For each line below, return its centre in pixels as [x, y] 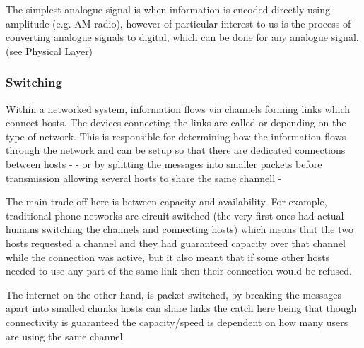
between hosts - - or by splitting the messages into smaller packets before [164, 163]
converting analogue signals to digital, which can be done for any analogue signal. [182, 37]
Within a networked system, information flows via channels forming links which [178, 108]
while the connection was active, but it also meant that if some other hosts [168, 257]
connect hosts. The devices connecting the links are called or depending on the [176, 122]
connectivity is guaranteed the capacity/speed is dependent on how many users [177, 322]
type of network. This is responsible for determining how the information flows [176, 136]
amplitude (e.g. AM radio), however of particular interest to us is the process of [178, 23]
